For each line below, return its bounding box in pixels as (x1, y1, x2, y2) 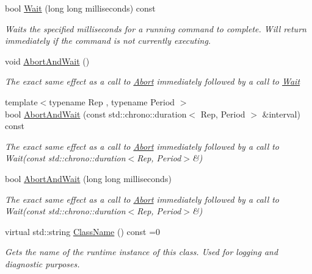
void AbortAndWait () (5, 54, 90, 67)
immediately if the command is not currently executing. (5, 34, 211, 47)
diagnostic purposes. (5, 257, 80, 270)
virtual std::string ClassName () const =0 (5, 225, 161, 237)
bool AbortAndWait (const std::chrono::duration (5, 107, 187, 120)
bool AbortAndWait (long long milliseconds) (5, 172, 172, 184)
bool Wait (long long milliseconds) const (5, 2, 156, 14)
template (5, 95, 38, 108)
